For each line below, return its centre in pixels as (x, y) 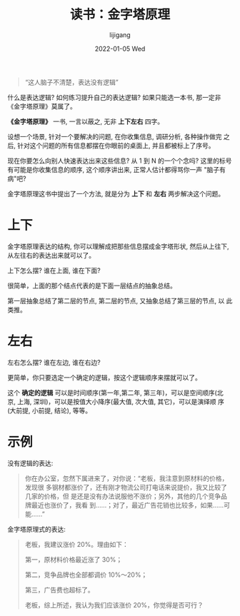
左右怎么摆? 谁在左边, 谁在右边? (54, 362)
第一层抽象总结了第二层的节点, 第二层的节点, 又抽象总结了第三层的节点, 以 (116, 301)
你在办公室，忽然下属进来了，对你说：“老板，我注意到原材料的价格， (126, 478)
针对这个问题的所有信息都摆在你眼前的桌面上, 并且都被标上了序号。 (116, 145)
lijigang (120, 35)
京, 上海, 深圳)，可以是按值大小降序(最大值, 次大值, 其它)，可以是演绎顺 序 (116, 401)
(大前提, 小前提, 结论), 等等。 (50, 410)
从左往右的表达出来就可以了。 (51, 255)
